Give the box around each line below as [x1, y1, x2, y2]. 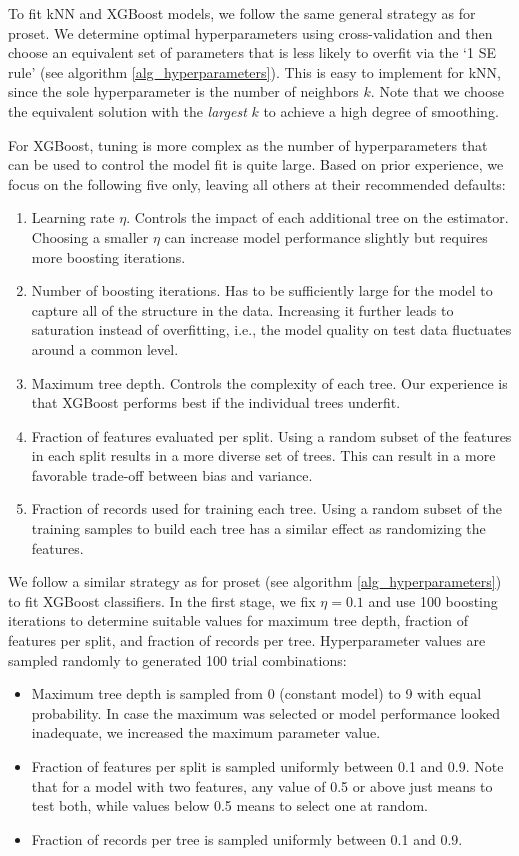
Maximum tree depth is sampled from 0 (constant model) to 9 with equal [31, 683, 482, 704]
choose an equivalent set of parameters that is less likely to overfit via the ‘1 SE [8, 42, 496, 63]
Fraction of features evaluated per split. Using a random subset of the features [31, 425, 512, 446]
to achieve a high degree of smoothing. [263, 100, 499, 121]
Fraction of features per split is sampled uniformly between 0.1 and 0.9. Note [31, 756, 504, 776]
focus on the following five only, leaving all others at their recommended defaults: [8, 173, 506, 194]
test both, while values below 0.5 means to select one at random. [31, 795, 428, 816]
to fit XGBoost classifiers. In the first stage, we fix [8, 590, 316, 611]
